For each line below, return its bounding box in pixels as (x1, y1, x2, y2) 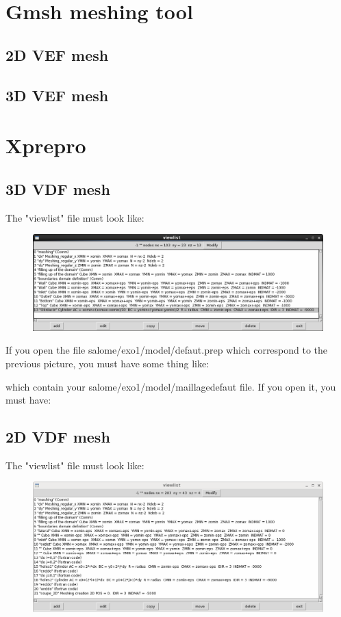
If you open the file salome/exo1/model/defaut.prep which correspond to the (5, 343, 328, 357)
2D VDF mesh (5, 426, 110, 447)
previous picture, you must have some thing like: (5, 356, 210, 370)
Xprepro (5, 131, 86, 159)
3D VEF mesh (5, 84, 109, 105)
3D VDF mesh (5, 178, 110, 199)
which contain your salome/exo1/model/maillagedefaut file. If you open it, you (5, 379, 336, 393)
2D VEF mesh (5, 44, 109, 65)
